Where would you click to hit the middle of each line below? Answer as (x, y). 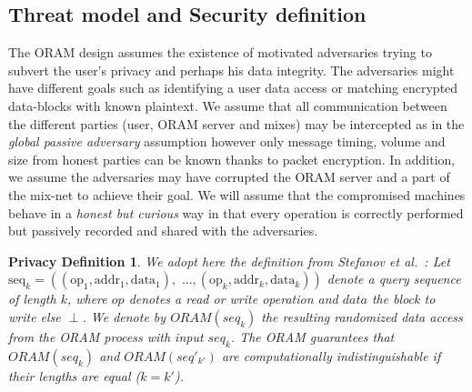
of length (32, 299)
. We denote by (124, 316)
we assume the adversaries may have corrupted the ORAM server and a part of (229, 177)
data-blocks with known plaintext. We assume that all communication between (228, 105)
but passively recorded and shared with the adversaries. (163, 231)
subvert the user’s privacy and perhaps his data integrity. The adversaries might (231, 70)
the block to (403, 299)
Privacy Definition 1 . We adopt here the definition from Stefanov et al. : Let (229, 261)
